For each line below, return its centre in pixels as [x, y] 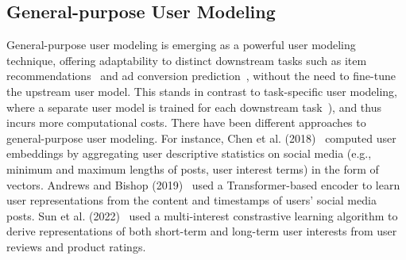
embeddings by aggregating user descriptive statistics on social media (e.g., [189, 153]
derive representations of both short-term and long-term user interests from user [202, 231]
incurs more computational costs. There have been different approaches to [186, 122]
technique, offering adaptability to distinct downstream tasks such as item [187, 60]
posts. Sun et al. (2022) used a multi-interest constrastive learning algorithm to [202, 215]
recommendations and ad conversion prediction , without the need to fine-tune [201, 76]
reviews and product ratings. [76, 246]
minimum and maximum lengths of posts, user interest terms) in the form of [193, 168]
